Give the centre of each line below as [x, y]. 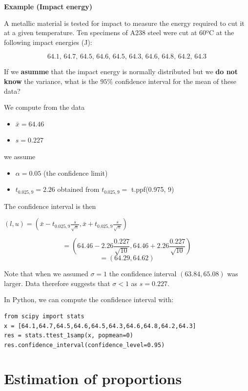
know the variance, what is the [51, 81]
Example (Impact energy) [48, 6]
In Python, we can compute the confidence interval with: [89, 299]
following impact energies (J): [48, 42]
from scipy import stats [44, 316]
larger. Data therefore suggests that [57, 283]
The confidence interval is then [50, 206]
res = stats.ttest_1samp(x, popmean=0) [69, 336]
